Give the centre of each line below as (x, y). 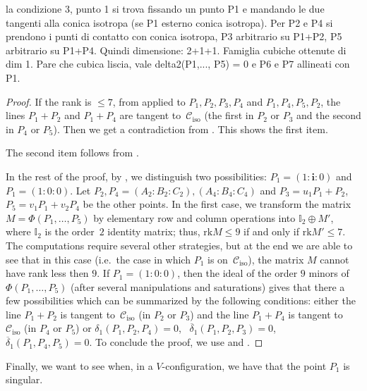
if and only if (272, 231)
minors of (329, 273)
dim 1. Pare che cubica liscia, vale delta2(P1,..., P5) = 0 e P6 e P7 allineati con (178, 64)
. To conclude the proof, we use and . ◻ (176, 342)
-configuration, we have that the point (244, 365)
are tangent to (150, 115)
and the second (329, 115)
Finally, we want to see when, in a (79, 365)
